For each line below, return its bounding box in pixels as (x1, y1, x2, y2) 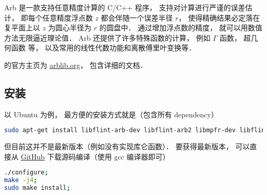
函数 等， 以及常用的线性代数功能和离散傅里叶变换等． (11, 42, 196, 53)
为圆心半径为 (48, 22, 91, 33)
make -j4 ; (4, 176, 37, 184)
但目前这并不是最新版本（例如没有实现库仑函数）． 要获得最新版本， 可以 (4, 141, 250, 152)
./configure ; (4, 169, 48, 176)
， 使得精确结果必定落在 (178, 12, 260, 23)
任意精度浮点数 (42, 12, 93, 23)
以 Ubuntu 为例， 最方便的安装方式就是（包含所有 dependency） (4, 109, 218, 119)
